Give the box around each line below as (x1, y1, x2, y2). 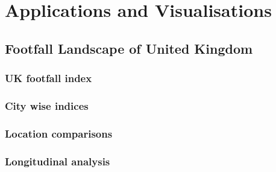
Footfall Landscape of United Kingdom (5, 39, 253, 57)
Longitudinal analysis (5, 153, 110, 168)
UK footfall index (5, 71, 92, 86)
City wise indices (5, 98, 89, 113)
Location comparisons (5, 126, 113, 141)
